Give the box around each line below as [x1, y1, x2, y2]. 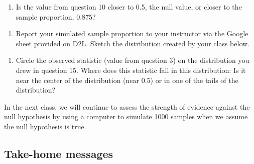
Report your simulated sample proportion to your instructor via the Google [16, 28, 248, 39]
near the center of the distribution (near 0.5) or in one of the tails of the [16, 74, 238, 85]
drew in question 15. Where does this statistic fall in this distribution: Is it [16, 64, 246, 75]
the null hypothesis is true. [4, 121, 86, 131]
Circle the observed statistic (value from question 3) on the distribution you [16, 55, 249, 65]
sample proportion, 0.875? [16, 11, 96, 22]
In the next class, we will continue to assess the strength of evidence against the [4, 101, 250, 112]
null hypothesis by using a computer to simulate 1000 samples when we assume [4, 111, 248, 122]
